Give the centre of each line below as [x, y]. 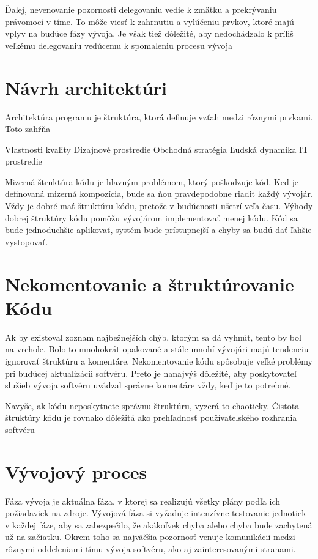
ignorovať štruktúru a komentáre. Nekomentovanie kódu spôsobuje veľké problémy [159, 361]
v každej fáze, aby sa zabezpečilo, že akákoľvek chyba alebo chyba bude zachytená [159, 524]
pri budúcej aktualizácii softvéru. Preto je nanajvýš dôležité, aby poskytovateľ [151, 373]
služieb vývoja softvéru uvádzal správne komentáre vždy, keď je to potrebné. [148, 385]
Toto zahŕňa [28, 129]
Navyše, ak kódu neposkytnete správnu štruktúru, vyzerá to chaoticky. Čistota [152, 405]
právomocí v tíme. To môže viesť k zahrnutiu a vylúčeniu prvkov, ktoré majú [150, 21]
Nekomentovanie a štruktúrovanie [150, 283]
